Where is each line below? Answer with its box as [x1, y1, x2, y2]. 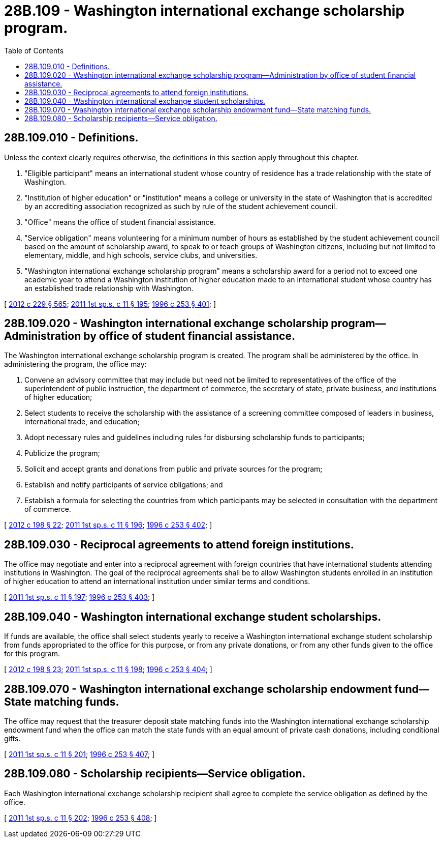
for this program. [4, 649, 60, 658]
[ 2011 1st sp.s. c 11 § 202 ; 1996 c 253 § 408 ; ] [4, 813, 157, 822]
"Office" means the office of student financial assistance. [24, 217, 216, 226]
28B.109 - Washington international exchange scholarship [4, 2, 405, 19]
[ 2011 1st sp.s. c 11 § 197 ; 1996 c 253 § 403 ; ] [4, 593, 155, 602]
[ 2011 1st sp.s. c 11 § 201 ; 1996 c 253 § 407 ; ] [4, 749, 155, 759]
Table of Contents [4, 46, 64, 55]
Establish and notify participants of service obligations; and [24, 480, 223, 489]
